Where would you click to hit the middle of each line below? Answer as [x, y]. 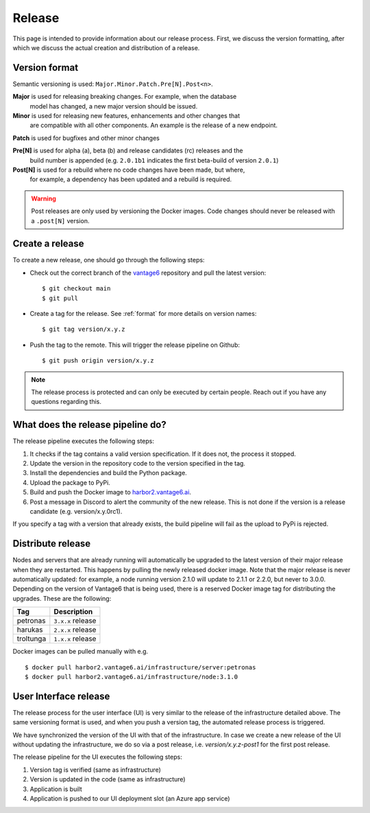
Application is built [56, 789]
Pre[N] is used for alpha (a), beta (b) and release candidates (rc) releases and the [128, 150]
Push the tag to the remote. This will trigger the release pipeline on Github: [135, 345]
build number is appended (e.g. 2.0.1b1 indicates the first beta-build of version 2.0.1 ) [154, 160]
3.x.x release [75, 621]
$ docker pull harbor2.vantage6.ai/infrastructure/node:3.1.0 [132, 677]
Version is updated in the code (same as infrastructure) [108, 779]
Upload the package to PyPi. [70, 482]
